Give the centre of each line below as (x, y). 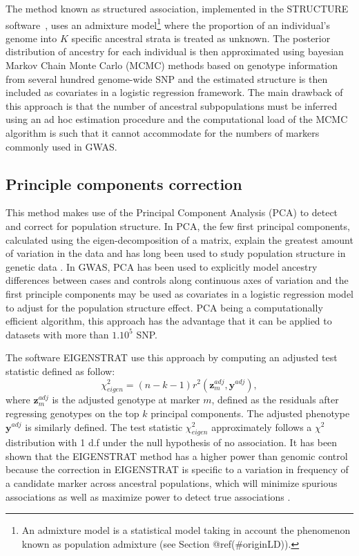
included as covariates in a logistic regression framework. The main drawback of (174, 92)
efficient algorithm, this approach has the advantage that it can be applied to (169, 321)
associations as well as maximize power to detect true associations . (148, 496)
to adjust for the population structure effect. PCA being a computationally (164, 307)
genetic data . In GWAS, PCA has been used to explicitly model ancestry (162, 266)
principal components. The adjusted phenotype (250, 413)
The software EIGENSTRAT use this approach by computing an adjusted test (172, 357)
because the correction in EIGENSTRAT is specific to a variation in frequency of (177, 469)
